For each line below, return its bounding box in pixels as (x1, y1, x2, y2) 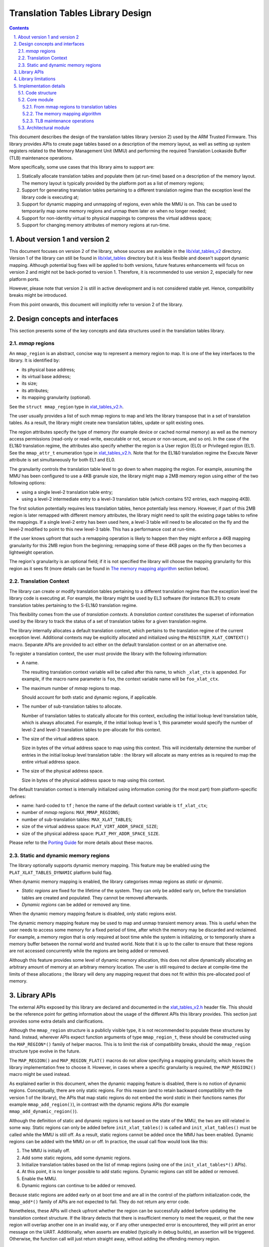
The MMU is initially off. (21, 1148, 70, 1154)
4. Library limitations (13, 76, 56, 82)
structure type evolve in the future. (9, 1048, 81, 1054)
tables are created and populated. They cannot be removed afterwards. (21, 894, 169, 900)
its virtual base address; (21, 373, 71, 379)
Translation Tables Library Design (9, 7, 152, 18)
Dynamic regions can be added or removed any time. (21, 902, 131, 908)
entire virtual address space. (21, 759, 81, 765)
